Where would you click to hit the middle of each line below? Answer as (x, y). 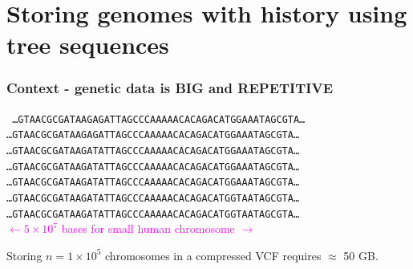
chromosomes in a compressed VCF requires (213, 255)
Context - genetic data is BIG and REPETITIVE (170, 88)
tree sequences (88, 45)
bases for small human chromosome (148, 228)
